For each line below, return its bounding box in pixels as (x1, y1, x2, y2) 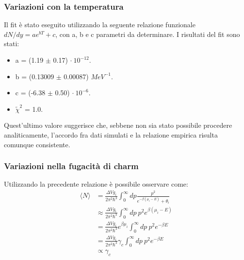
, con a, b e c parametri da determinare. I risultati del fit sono (55, 29, 240, 39)
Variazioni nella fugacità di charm (4, 160, 139, 172)
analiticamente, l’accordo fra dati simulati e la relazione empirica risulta (4, 129, 218, 139)
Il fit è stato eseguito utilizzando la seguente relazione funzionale (4, 19, 195, 30)
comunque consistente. (4, 139, 70, 149)
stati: (4, 38, 19, 49)
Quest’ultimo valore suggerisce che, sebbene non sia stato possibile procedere (4, 120, 232, 130)
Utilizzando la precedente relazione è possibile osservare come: (4, 179, 188, 189)
